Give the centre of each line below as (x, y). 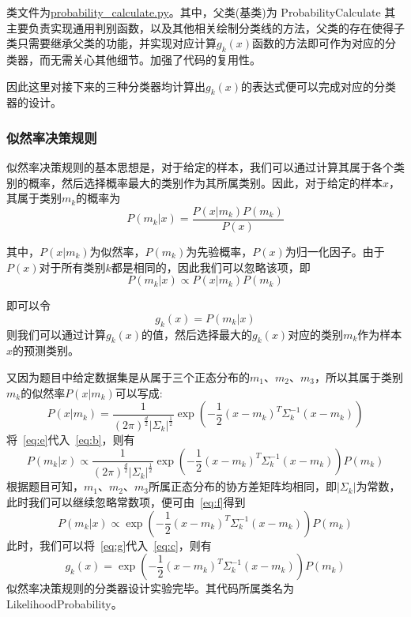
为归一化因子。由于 (335, 252)
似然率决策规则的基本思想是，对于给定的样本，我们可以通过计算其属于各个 (200, 167)
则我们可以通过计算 (56, 334)
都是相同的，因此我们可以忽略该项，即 (211, 267)
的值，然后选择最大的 (197, 334)
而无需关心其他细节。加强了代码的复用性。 (150, 59)
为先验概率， (219, 252)
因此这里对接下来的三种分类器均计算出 (106, 86)
